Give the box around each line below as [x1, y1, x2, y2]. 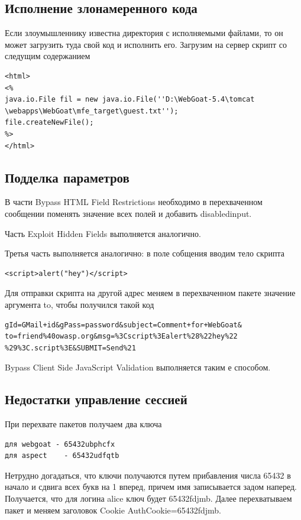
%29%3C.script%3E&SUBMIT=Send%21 [5, 343, 136, 352]
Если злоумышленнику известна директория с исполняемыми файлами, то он [5, 27, 283, 39]
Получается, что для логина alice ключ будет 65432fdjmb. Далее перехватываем [5, 492, 292, 505]
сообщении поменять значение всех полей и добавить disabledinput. [5, 207, 252, 219]
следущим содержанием [5, 50, 90, 62]
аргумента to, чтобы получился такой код [5, 298, 154, 310]
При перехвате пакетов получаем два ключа [5, 418, 162, 430]
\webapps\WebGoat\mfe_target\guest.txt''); [5, 106, 179, 115]
